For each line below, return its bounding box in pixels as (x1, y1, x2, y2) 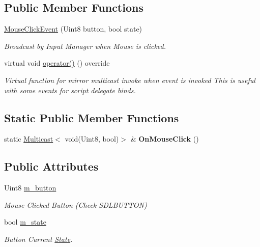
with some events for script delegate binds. (4, 85, 136, 95)
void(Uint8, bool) (65, 133, 119, 144)
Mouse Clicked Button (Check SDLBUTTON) (4, 199, 147, 210)
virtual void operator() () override (4, 58, 110, 68)
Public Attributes (4, 158, 99, 174)
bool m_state (4, 216, 46, 227)
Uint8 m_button (4, 182, 56, 193)
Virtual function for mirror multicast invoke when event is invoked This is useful (4, 74, 255, 85)
